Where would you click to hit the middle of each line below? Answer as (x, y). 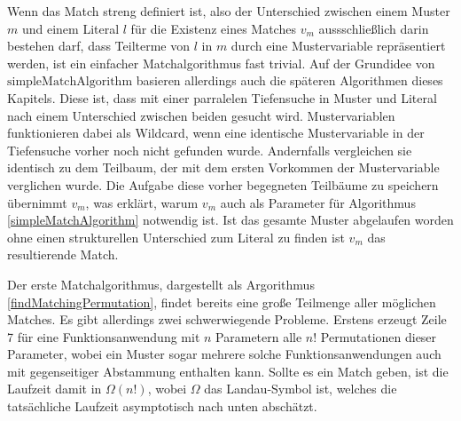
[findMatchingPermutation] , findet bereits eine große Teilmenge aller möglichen (222, 302)
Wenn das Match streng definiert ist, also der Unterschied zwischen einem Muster (229, 11)
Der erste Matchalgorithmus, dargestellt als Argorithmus (161, 284)
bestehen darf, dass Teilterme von (99, 46)
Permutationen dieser (379, 336)
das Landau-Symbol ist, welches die (301, 389)
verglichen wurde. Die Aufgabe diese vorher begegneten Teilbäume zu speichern (223, 184)
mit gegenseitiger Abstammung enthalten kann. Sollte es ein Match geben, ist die (228, 371)
